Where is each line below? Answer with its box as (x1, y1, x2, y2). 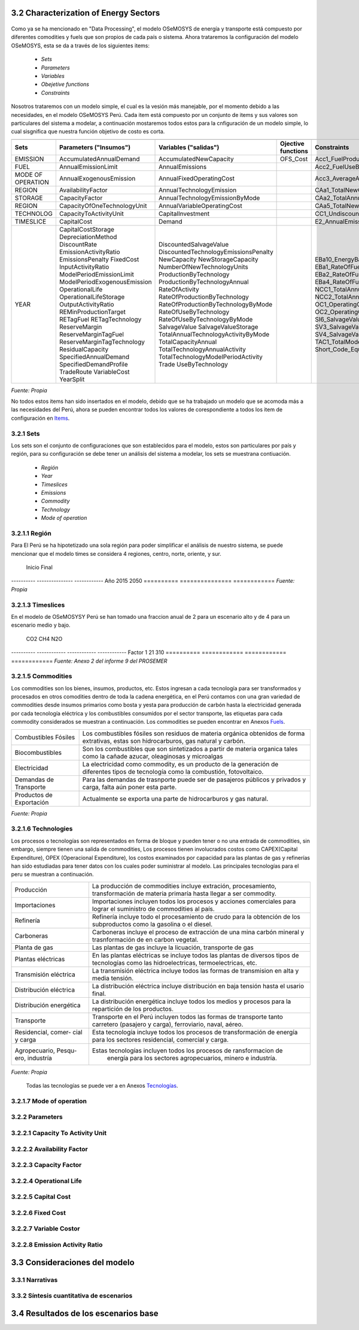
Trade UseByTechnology (159, 360, 229, 368)
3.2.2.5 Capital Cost (11, 1193, 71, 1201)
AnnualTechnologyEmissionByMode (159, 194, 260, 202)
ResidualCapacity (59, 345, 109, 353)
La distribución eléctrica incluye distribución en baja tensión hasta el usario (92, 982, 305, 990)
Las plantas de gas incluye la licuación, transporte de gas (92, 943, 254, 952)
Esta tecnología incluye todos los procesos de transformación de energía (92, 1028, 298, 1036)
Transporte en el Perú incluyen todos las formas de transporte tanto (92, 1012, 284, 1021)
